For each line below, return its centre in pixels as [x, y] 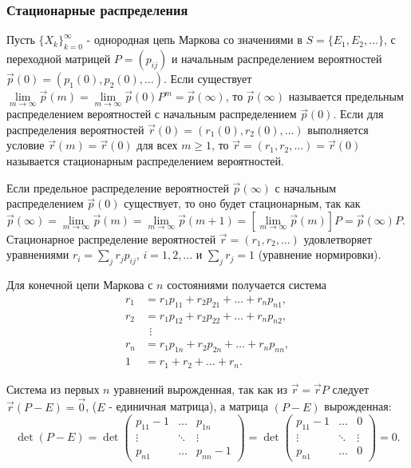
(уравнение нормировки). [320, 254]
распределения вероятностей [75, 129]
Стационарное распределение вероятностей [111, 238]
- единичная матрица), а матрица [189, 406]
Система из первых [53, 389]
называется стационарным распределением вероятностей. [145, 161]
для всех [157, 145]
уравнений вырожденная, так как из [200, 389]
